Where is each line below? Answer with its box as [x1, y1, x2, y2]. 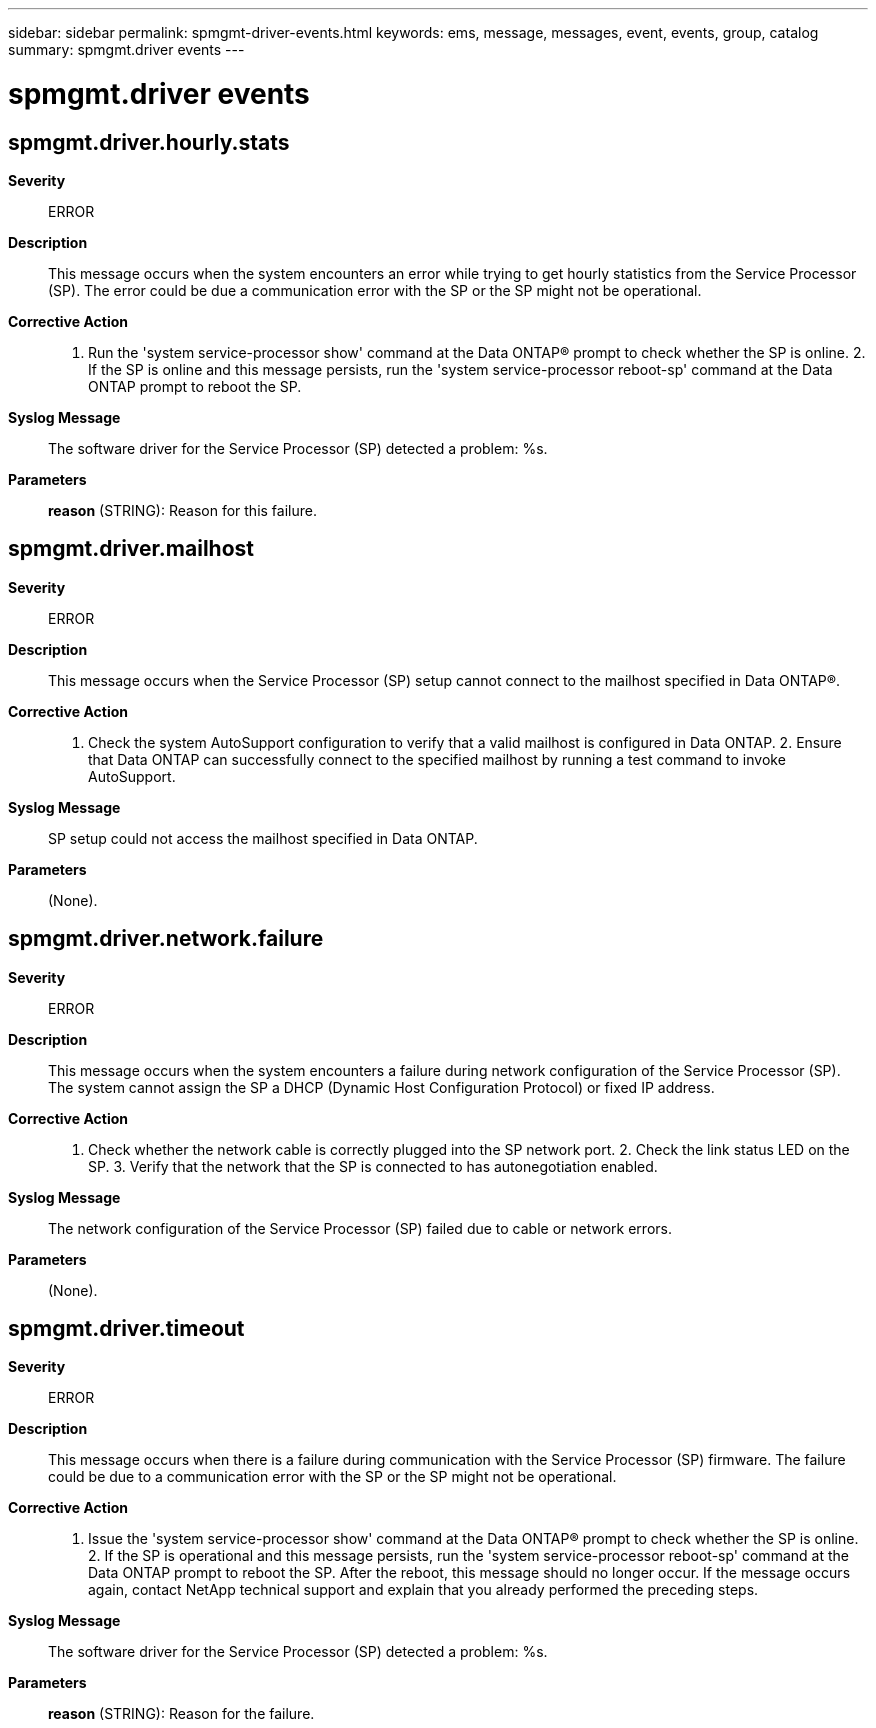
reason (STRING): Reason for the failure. [48, 1705, 315, 1723]
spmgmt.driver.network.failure [8, 926, 324, 952]
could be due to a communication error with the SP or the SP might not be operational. [48, 1468, 617, 1486]
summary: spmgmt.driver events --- [8, 41, 245, 58]
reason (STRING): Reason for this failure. [48, 501, 317, 519]
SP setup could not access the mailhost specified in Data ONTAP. [48, 829, 478, 847]
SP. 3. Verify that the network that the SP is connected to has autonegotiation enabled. [88, 1157, 658, 1175]
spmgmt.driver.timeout [8, 1316, 245, 1342]
